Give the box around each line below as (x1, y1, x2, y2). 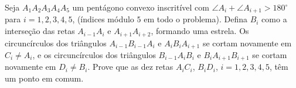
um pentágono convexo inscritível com (72, 1, 209, 13)
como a (261, 13, 287, 25)
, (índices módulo (72, 13, 134, 25)
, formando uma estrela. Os (151, 25, 249, 37)
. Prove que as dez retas (87, 60, 173, 73)
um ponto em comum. (5, 72, 84, 84)
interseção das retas (5, 25, 75, 37)
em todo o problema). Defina (144, 13, 247, 25)
